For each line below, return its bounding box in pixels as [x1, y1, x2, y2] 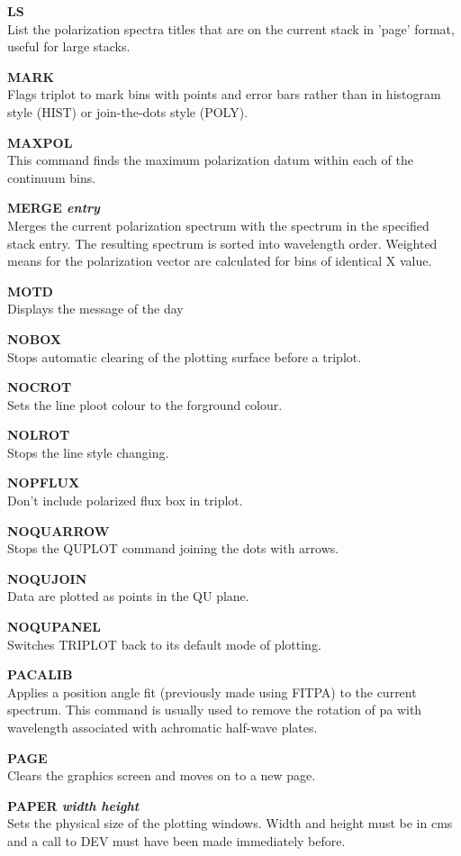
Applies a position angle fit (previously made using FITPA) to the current [7, 682, 417, 701]
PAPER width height [7, 796, 140, 815]
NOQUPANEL [7, 617, 101, 636]
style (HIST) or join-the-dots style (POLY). [7, 102, 249, 121]
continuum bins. [7, 168, 96, 187]
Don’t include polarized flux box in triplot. [7, 491, 243, 510]
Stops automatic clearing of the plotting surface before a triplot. [7, 347, 362, 366]
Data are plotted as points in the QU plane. [7, 587, 249, 606]
